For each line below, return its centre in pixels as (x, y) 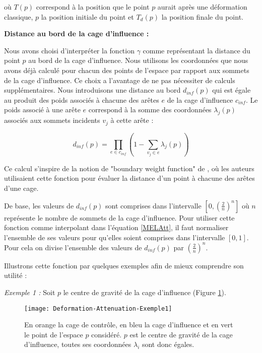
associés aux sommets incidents (52, 120)
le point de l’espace (54, 334)
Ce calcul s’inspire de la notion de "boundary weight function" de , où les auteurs (129, 168)
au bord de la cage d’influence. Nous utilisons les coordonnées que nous (138, 60)
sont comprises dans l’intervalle (153, 205)
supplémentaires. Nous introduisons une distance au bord (92, 90)
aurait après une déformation (202, 7)
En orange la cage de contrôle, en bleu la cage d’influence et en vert (129, 325)
